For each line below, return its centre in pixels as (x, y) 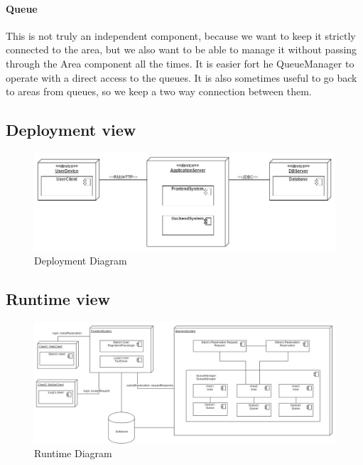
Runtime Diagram (73, 453)
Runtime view (58, 299)
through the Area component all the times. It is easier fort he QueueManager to (180, 63)
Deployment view (71, 130)
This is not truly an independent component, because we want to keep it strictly (181, 35)
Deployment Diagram (81, 261)
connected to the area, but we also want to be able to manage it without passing (181, 49)
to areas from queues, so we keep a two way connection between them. (159, 91)
